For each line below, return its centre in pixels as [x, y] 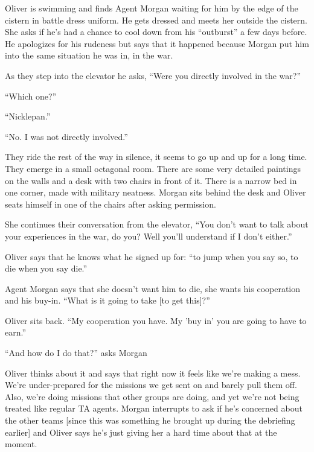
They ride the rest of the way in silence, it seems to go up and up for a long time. [156, 157]
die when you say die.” [46, 268]
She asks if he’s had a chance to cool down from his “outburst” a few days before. [156, 32]
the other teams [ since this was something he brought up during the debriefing [150, 420]
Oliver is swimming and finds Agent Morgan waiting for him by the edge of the [152, 8]
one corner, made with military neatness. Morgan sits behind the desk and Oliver [155, 192]
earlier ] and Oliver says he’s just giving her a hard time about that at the [141, 432]
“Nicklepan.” [28, 116]
